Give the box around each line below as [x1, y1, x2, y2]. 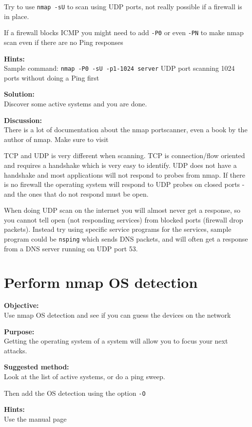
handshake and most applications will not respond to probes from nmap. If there [4, 169, 245, 180]
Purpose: [4, 326, 35, 336]
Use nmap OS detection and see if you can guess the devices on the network [4, 310, 231, 320]
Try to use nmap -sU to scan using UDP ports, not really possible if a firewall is [4, 1, 242, 11]
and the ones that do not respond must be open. [4, 188, 149, 199]
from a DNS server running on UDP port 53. [4, 243, 138, 253]
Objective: [4, 300, 39, 310]
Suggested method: [4, 362, 69, 372]
